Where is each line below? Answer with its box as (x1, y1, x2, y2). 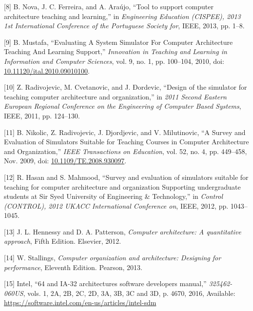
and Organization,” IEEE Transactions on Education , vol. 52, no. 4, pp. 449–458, (4, 146, 247, 156)
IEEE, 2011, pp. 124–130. (4, 110, 80, 120)
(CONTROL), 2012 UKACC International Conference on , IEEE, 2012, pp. (4, 200, 229, 211)
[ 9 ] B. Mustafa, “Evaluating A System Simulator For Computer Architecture (4, 37, 233, 47)
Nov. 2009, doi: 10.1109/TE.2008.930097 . (4, 155, 127, 166)
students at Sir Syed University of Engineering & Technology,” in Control (4, 191, 223, 201)
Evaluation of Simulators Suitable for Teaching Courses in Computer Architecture (4, 136, 249, 147)
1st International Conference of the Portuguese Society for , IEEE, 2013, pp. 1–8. (4, 20, 245, 31)
